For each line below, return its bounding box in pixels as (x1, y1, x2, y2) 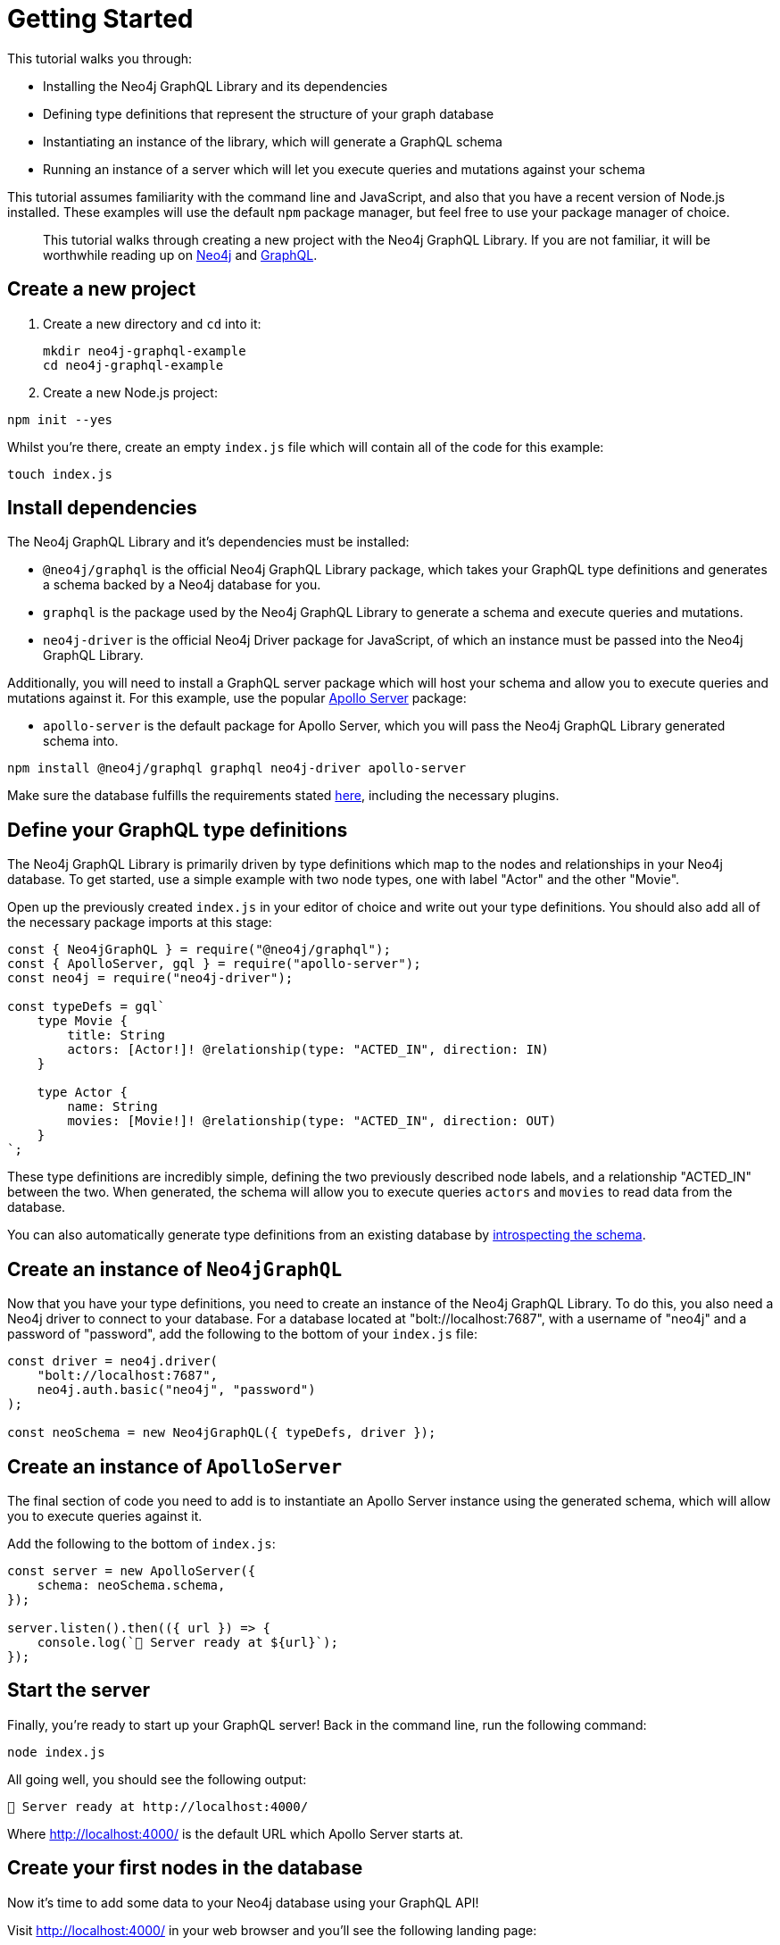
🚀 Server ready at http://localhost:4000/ (7, 1799, 309, 1814)
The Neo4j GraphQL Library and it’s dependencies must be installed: (7, 534, 410, 550)
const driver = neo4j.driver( (7, 1354, 219, 1369)
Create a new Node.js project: (43, 384, 218, 400)
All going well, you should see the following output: (7, 1771, 307, 1787)
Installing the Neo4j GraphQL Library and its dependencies (43, 78, 388, 94)
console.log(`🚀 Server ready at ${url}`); (37, 1634, 338, 1649)
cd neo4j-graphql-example (43, 357, 224, 372)
